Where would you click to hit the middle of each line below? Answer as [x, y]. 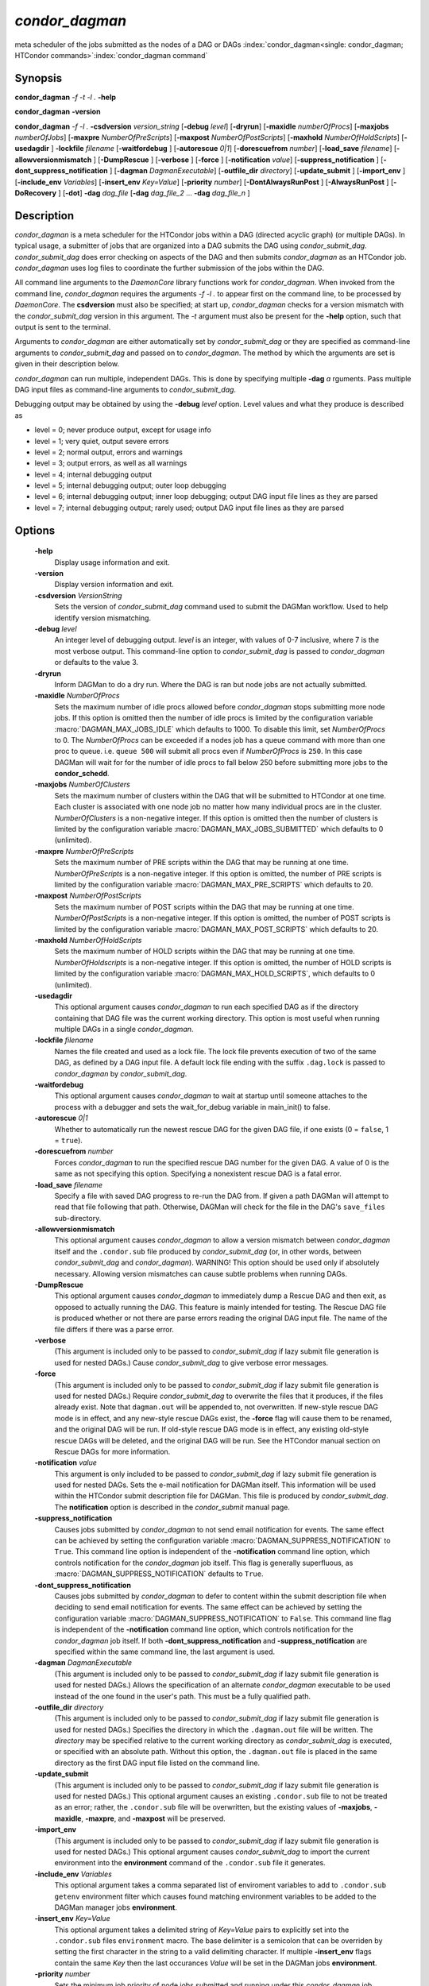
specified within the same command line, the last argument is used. [165, 1652]
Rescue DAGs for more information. [112, 1451]
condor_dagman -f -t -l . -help [66, 97]
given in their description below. [67, 364]
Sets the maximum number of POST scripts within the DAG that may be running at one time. [205, 906]
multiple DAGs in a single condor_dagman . [124, 1030]
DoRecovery [36, 193]
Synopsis [39, 78]
